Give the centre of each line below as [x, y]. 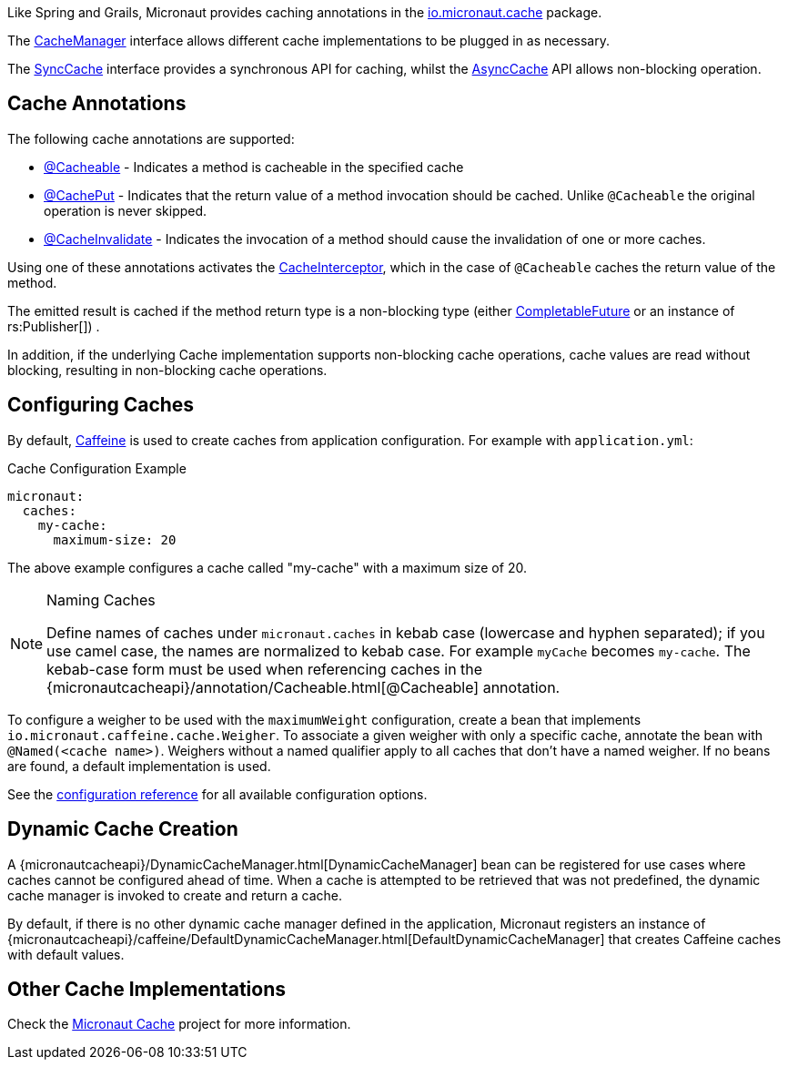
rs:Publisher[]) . [54, 326]
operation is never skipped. [126, 210]
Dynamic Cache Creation [123, 829]
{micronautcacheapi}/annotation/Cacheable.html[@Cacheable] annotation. [303, 687]
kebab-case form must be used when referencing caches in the [265, 669]
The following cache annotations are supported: [151, 138]
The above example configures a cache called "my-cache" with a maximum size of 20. [267, 567]
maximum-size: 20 [115, 539]
